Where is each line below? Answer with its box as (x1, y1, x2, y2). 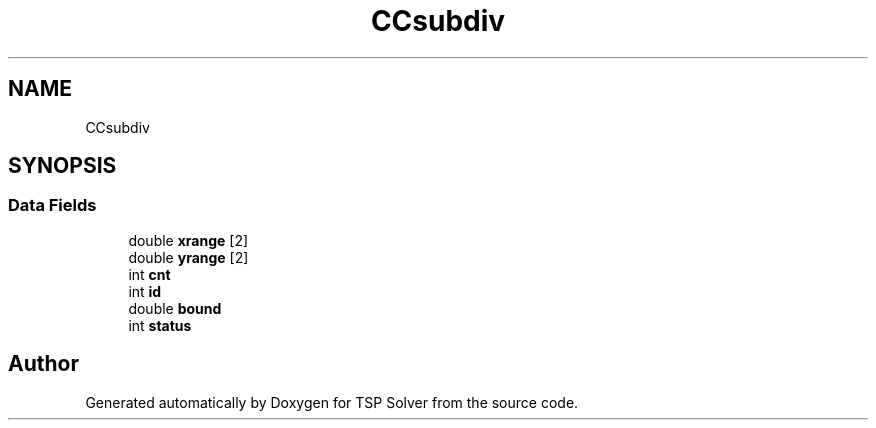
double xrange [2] (128, 231, 249, 249)
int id (128, 282, 162, 300)
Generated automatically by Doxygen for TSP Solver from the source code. (85, 393, 579, 411)
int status (128, 316, 192, 334)
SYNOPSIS (8, 153, 117, 179)
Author (8, 351, 79, 377)
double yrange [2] (128, 248, 249, 266)
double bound (128, 299, 222, 317)
